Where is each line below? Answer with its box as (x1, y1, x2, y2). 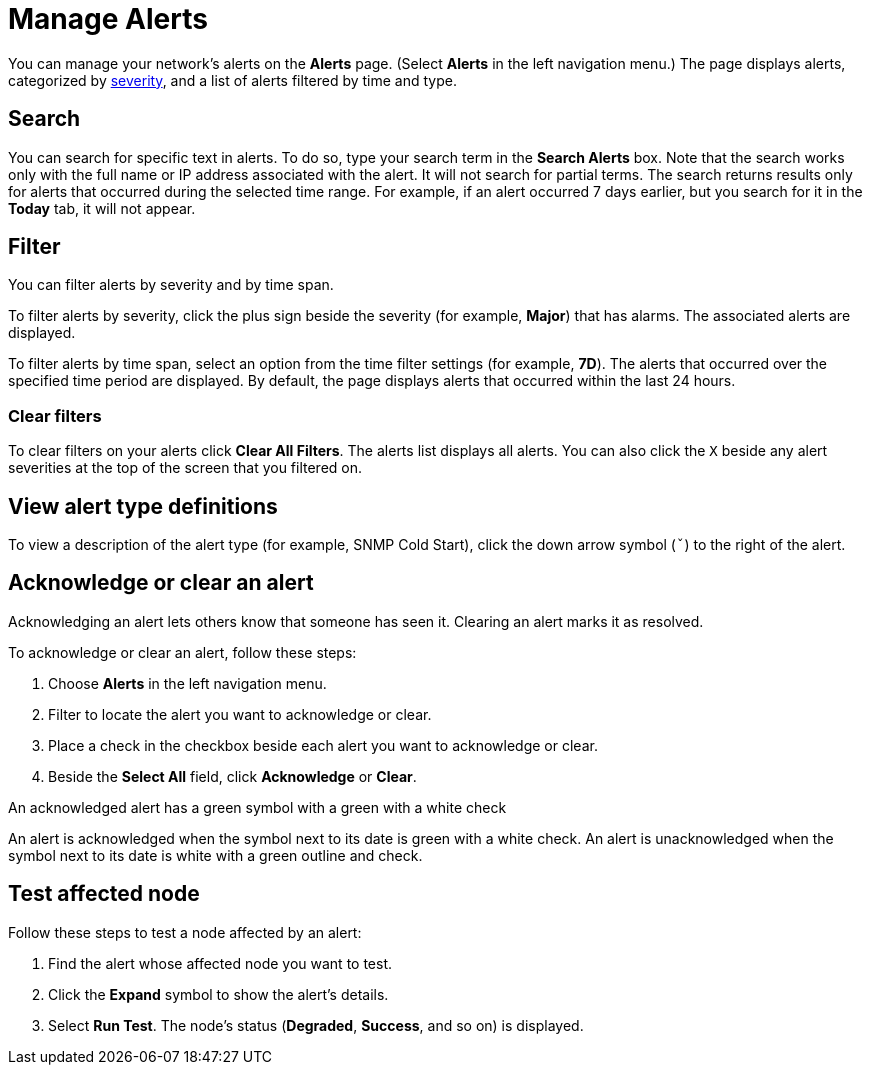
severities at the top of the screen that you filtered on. (8, 459, 363, 477)
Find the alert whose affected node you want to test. (48, 954, 393, 972)
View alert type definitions (8, 493, 278, 519)
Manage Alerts (8, 2, 208, 36)
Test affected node (8, 881, 200, 907)
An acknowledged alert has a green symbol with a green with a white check (8, 798, 507, 816)
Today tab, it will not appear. (8, 199, 196, 217)
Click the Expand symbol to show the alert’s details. (48, 985, 389, 1003)
